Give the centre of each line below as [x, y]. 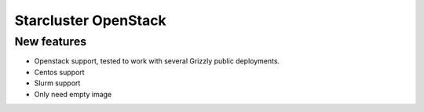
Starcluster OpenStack [90, 20]
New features [51, 42]
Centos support [60, 72]
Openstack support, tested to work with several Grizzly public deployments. [157, 61]
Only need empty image [73, 94]
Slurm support [57, 83]
